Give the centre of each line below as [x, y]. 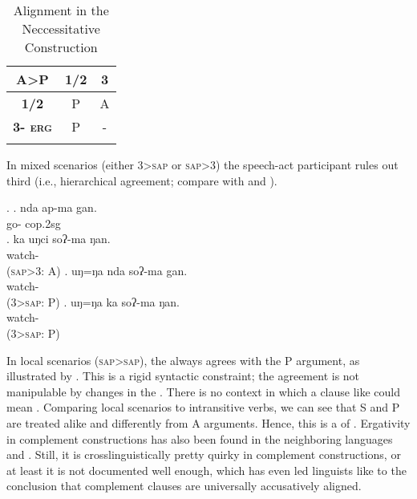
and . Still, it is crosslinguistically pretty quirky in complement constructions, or [204, 454]
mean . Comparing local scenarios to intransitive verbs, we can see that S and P [203, 407]
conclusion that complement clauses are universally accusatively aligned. [184, 486]
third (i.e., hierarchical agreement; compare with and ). [142, 180]
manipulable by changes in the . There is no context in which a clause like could [204, 391]
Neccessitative [61, 28]
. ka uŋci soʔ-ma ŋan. [59, 239]
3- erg [32, 126]
